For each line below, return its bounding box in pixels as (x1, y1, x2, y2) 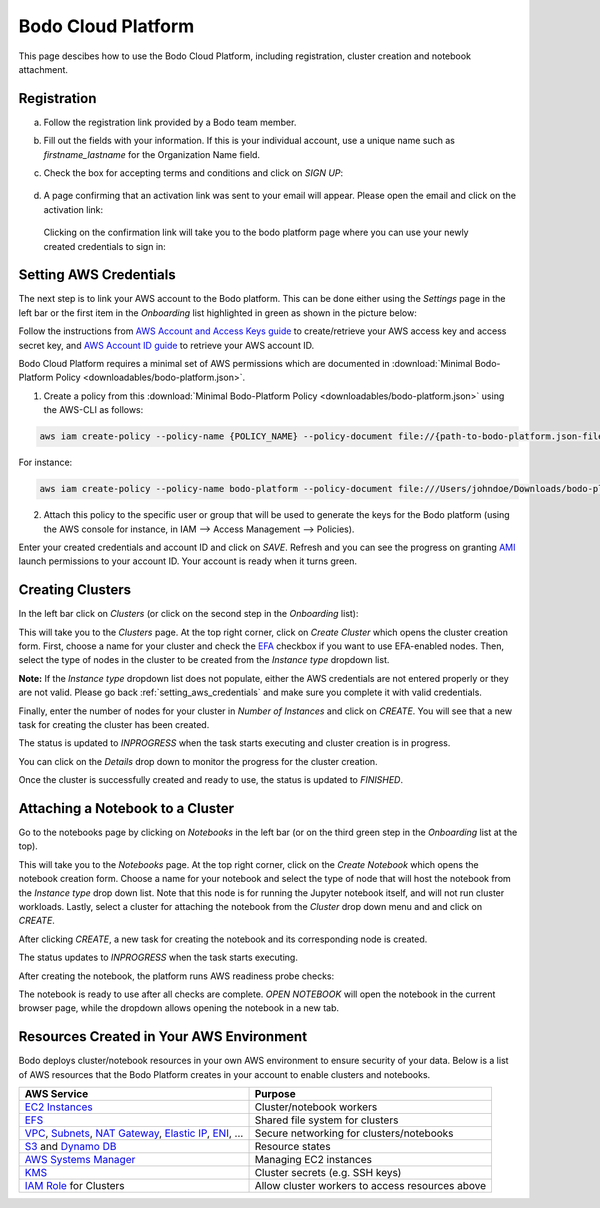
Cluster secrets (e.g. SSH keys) (254, 1166, 402, 1180)
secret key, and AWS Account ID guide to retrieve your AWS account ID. (18, 339, 315, 351)
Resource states (254, 1140, 331, 1154)
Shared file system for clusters (254, 1113, 399, 1127)
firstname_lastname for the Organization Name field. (43, 148, 260, 160)
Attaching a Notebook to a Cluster (18, 800, 235, 817)
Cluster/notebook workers (254, 1100, 378, 1114)
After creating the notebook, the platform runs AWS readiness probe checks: (18, 970, 335, 982)
